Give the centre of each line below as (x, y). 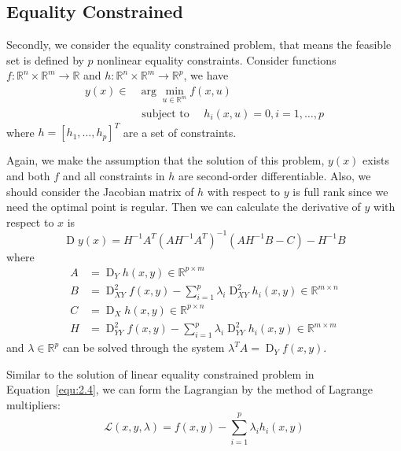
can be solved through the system (143, 347)
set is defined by (45, 59)
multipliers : (33, 404)
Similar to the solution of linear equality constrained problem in (160, 373)
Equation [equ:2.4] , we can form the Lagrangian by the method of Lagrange (189, 389)
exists (376, 160)
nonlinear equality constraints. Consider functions (217, 59)
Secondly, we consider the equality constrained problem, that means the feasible (199, 44)
